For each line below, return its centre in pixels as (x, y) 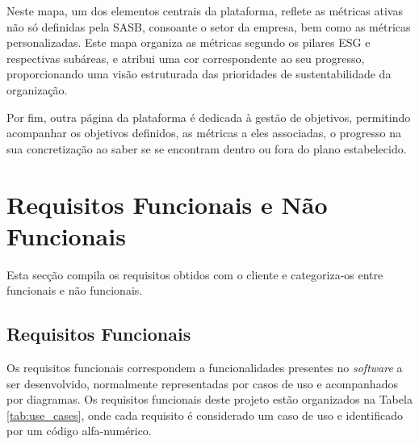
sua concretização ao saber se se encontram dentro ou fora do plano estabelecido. (207, 148)
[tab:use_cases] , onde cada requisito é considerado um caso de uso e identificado (205, 415)
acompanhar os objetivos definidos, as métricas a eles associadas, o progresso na (204, 133)
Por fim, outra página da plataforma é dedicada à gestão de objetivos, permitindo (209, 117)
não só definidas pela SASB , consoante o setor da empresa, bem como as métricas (209, 26)
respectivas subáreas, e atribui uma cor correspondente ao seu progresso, (186, 58)
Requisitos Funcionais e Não (167, 204)
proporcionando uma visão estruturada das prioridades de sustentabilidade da (199, 74)
